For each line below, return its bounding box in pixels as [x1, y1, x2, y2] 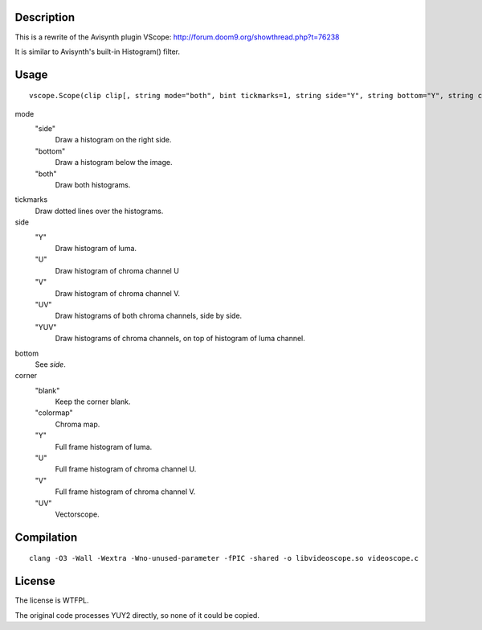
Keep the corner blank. [55, 397, 131, 406]
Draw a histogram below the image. [55, 158, 173, 167]
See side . [35, 359, 66, 369]
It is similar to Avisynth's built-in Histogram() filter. [14, 47, 181, 56]
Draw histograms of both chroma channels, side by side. [55, 311, 243, 321]
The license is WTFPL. [14, 595, 89, 605]
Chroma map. [55, 419, 100, 429]
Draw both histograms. [55, 180, 131, 190]
